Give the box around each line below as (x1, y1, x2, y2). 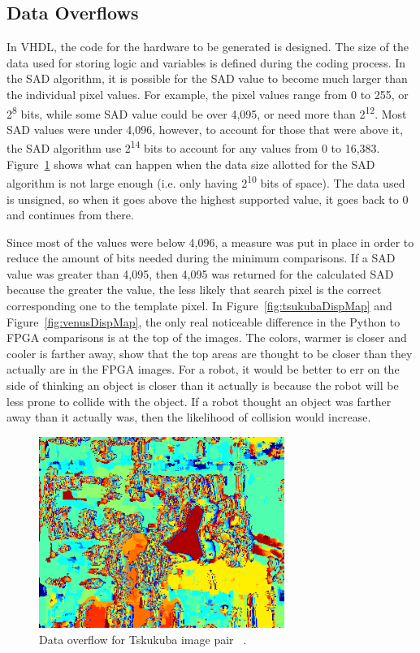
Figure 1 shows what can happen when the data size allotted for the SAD (6, 155, 375, 172)
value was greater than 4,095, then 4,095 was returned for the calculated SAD (6, 265, 394, 282)
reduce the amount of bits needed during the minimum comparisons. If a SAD (6, 249, 396, 266)
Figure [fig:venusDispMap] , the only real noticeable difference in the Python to (6, 313, 401, 330)
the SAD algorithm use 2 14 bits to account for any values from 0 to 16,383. (6, 137, 380, 157)
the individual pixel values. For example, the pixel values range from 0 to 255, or (6, 85, 409, 102)
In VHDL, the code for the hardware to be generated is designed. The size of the (6, 38, 409, 55)
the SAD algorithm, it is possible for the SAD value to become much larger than (6, 70, 408, 87)
